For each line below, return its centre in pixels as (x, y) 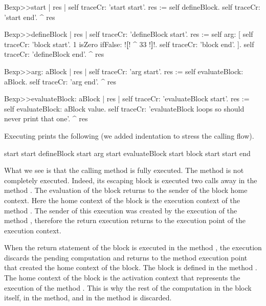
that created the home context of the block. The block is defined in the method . (131, 267)
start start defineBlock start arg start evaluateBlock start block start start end (127, 153)
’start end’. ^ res (30, 17)
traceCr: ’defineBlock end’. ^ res (54, 54)
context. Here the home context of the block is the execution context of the (122, 200)
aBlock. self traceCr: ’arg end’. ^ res (60, 81)
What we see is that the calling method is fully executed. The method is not (124, 170)
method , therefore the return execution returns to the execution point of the (125, 220)
